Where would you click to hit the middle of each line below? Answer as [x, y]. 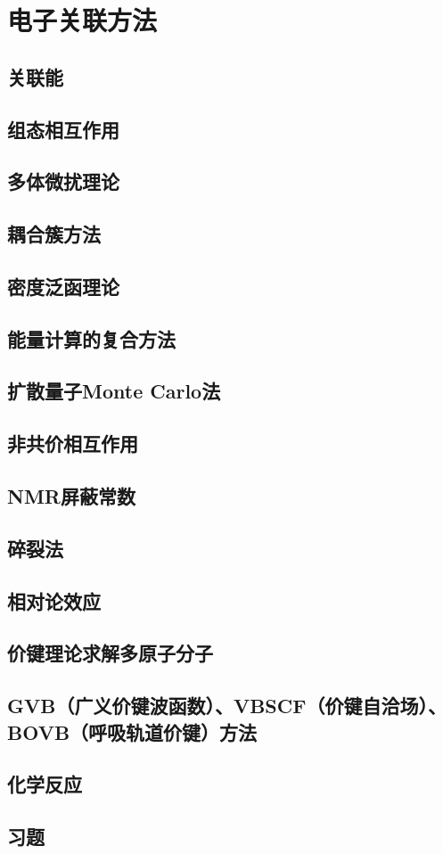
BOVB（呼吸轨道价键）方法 [132, 731]
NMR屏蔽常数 [71, 496]
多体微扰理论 [63, 181]
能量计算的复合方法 [91, 338]
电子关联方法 [82, 20]
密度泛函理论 [63, 286]
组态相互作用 [63, 129]
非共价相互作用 [73, 443]
